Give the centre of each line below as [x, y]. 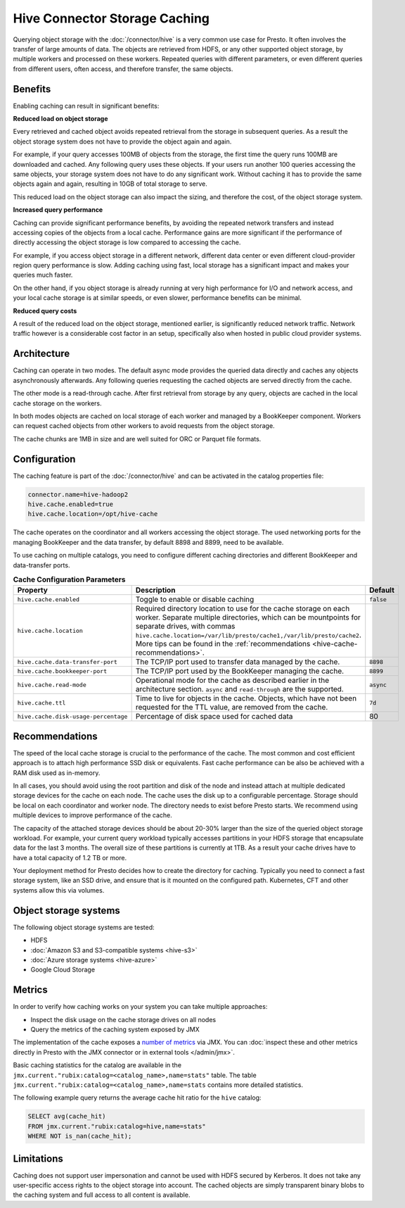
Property [33, 590]
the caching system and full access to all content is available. [102, 1195]
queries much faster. [43, 275]
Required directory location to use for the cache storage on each [243, 609]
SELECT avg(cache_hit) [67, 1116]
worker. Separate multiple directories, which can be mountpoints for [248, 617]
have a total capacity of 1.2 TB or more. [70, 857]
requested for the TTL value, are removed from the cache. [232, 707]
